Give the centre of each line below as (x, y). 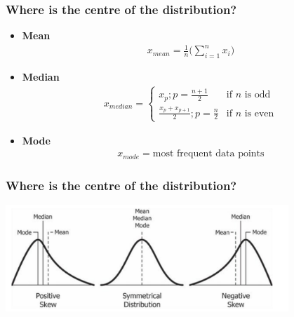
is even (259, 113)
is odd (258, 95)
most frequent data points (208, 154)
